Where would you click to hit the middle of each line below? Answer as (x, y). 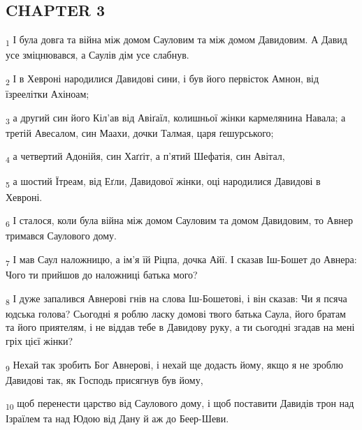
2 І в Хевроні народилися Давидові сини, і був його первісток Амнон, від (162, 79)
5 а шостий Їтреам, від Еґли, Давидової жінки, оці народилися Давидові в (163, 182)
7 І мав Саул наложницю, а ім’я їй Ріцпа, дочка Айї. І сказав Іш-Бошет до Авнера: (181, 260)
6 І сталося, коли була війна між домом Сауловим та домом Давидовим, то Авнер (180, 221)
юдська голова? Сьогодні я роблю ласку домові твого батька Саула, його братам (176, 313)
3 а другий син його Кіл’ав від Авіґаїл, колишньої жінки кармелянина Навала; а (176, 118)
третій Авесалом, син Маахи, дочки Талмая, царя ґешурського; (140, 132)
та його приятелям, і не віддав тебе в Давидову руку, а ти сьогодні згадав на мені (180, 327)
